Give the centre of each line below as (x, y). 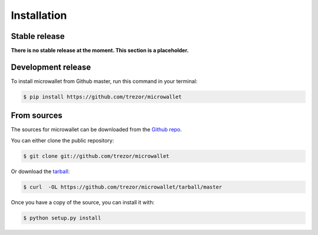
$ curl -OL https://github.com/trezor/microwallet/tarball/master (123, 187)
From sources (37, 116)
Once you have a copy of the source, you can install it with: (83, 202)
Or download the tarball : (40, 171)
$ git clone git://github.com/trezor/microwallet (96, 156)
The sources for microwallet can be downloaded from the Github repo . (96, 130)
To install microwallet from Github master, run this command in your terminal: (104, 81)
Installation (39, 15)
